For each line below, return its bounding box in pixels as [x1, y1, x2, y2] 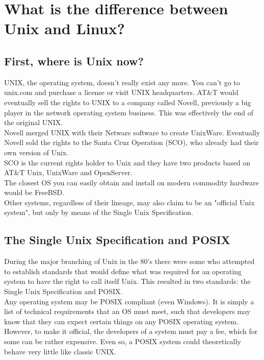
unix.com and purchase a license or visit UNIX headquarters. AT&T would [4, 87, 239, 98]
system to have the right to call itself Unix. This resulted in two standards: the [4, 276, 251, 286]
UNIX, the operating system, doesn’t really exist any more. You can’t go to [4, 77, 240, 87]
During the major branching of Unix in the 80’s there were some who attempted [4, 256, 255, 267]
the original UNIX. [4, 117, 63, 128]
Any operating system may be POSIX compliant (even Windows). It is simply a [4, 296, 254, 306]
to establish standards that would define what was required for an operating [4, 266, 242, 276]
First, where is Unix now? [4, 53, 144, 68]
